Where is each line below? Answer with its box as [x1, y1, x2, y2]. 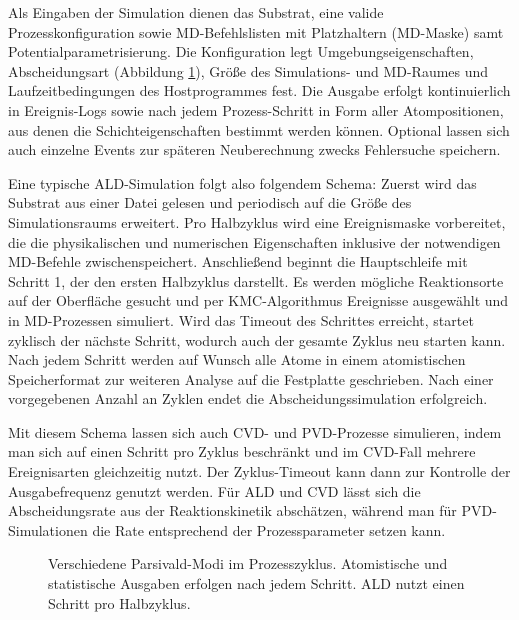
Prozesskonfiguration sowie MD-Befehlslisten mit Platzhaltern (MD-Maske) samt [8, 21, 504, 42]
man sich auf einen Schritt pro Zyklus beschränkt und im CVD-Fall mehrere [8, 441, 476, 462]
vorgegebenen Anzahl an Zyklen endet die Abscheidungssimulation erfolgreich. [8, 388, 488, 409]
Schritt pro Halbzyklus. [48, 592, 191, 613]
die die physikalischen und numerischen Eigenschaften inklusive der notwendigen [8, 231, 501, 252]
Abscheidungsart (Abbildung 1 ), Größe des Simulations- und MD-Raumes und [8, 60, 489, 81]
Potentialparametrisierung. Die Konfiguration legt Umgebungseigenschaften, [8, 41, 474, 62]
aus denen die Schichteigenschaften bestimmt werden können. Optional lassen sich [8, 119, 510, 140]
